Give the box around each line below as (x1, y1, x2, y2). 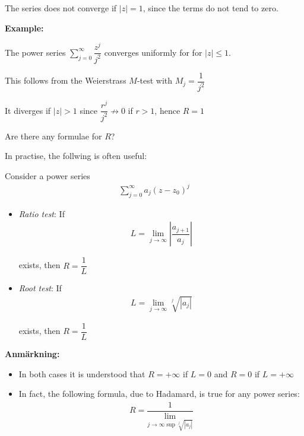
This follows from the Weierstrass (5, 74, 126, 87)
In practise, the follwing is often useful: (5, 149, 147, 162)
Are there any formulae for (5, 129, 102, 142)
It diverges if (5, 104, 51, 116)
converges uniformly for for (104, 46, 202, 58)
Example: (5, 21, 44, 34)
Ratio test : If (18, 207, 65, 219)
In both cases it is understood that (18, 367, 145, 380)
